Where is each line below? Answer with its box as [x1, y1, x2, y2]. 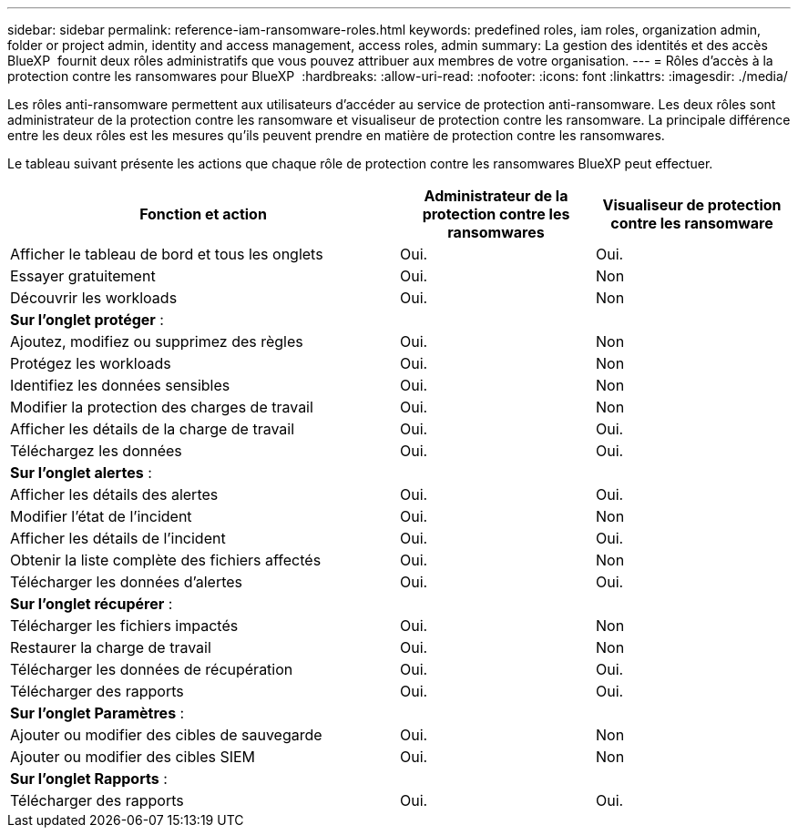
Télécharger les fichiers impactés [10, 616, 239, 635]
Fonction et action [139, 205, 267, 223]
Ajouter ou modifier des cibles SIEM [10, 748, 256, 766]
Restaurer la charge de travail [10, 638, 211, 657]
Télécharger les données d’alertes [10, 573, 243, 591]
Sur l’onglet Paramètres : [10, 704, 185, 722]
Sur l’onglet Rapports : [10, 769, 168, 788]
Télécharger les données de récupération [10, 660, 293, 678]
